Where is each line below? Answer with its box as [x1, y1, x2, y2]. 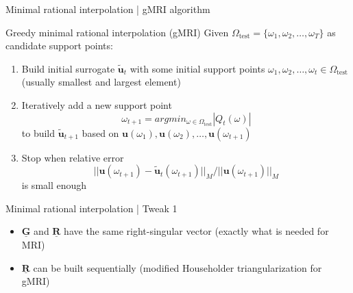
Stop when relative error [21, 150, 124, 164]
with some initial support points [130, 61, 265, 75]
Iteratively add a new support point [21, 97, 172, 112]
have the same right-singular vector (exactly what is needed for [64, 224, 329, 238]
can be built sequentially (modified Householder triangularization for [33, 260, 322, 275]
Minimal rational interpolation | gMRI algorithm [5, 2, 210, 16]
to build [21, 125, 56, 140]
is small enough [21, 178, 87, 192]
